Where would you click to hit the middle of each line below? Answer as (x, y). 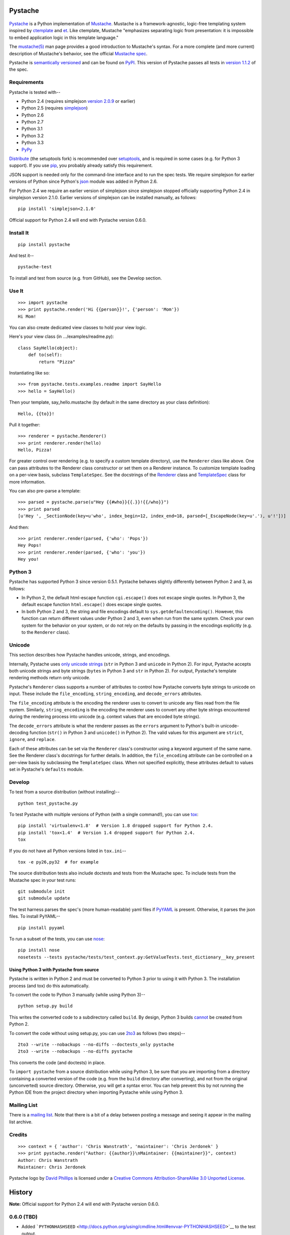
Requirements (26, 82)
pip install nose (39, 950)
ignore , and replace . (33, 740)
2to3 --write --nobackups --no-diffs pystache (75, 1051)
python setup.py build (45, 1006)
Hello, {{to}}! (36, 413)
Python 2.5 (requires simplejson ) (55, 108)
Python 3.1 (32, 129)
